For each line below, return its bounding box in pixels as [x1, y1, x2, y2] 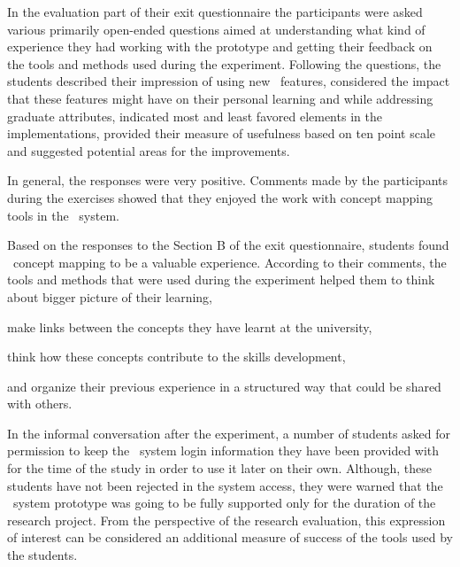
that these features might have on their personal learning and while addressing [7, 89, 433, 107]
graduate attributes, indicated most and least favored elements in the [7, 106, 382, 125]
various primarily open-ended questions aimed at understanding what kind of [7, 19, 425, 38]
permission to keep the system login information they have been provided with [7, 441, 440, 460]
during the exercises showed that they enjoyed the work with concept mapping [7, 188, 433, 206]
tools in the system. [7, 206, 119, 224]
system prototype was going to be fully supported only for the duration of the [12, 493, 436, 512]
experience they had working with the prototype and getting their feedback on [7, 37, 433, 56]
